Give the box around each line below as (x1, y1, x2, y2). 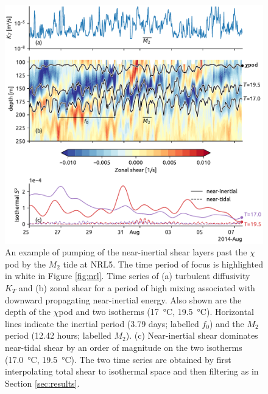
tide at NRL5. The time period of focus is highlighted (63, 257, 263, 270)
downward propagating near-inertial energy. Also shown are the (5, 293, 242, 306)
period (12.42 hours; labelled (5, 329, 111, 342)
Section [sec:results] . (5, 376, 80, 389)
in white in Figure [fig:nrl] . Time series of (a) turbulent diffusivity (5, 269, 250, 282)
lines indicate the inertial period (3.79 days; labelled (5, 317, 199, 330)
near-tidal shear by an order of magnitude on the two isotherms (5, 340, 242, 353)
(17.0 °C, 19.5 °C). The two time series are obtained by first (5, 353, 231, 365)
